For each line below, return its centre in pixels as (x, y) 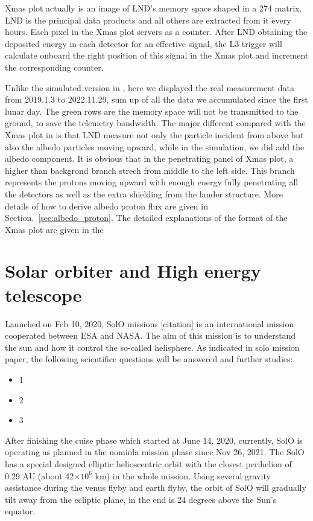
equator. (20, 511)
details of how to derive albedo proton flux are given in (106, 206)
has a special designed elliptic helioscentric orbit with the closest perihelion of (148, 463)
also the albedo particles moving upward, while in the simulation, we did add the (155, 146)
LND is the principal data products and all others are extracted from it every (148, 20)
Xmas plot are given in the (54, 229)
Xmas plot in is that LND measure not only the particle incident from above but (154, 134)
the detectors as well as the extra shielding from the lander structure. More (144, 193)
